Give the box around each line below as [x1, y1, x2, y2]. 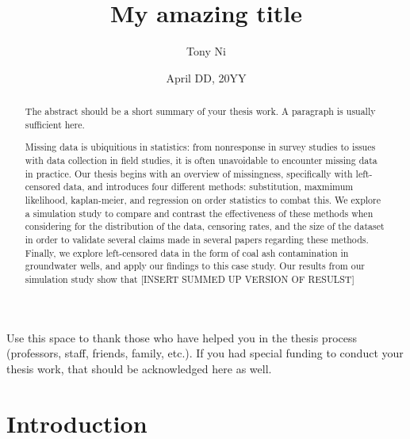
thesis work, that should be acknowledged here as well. [6, 360, 272, 376]
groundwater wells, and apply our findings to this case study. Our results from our [25, 259, 365, 273]
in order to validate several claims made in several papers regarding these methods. [25, 232, 369, 246]
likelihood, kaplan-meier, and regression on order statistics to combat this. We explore [25, 193, 381, 206]
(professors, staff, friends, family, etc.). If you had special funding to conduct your [6, 345, 404, 361]
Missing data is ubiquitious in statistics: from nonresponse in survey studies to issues [25, 140, 376, 154]
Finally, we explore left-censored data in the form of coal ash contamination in [25, 246, 349, 259]
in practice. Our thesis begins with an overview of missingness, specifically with [25, 166, 353, 180]
